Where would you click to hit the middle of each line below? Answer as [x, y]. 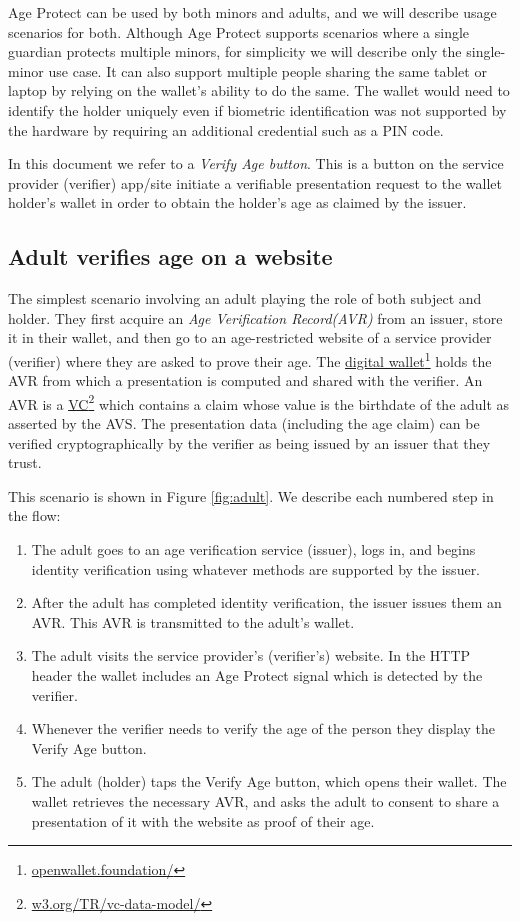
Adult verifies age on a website [170, 256]
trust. [25, 462]
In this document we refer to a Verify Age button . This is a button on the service [256, 163]
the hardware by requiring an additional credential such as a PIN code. [226, 129]
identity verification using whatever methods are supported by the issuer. [256, 568]
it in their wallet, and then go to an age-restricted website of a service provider [250, 337]
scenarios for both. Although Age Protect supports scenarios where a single [239, 31]
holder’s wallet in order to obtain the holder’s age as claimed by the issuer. [237, 202]
